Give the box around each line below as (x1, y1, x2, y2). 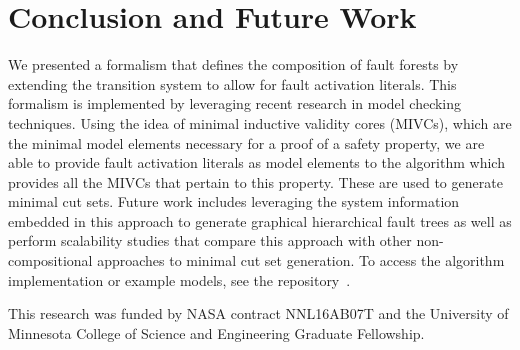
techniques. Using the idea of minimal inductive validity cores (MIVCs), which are (8, 112, 512, 133)
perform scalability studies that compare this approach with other (8, 230, 412, 251)
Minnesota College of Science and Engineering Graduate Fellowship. (8, 322, 425, 343)
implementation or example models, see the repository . (8, 269, 351, 290)
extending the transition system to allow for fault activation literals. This (8, 73, 457, 94)
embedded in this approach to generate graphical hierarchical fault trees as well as (8, 210, 512, 231)
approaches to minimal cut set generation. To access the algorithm (97, 250, 505, 271)
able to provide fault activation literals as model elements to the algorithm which (8, 152, 505, 173)
